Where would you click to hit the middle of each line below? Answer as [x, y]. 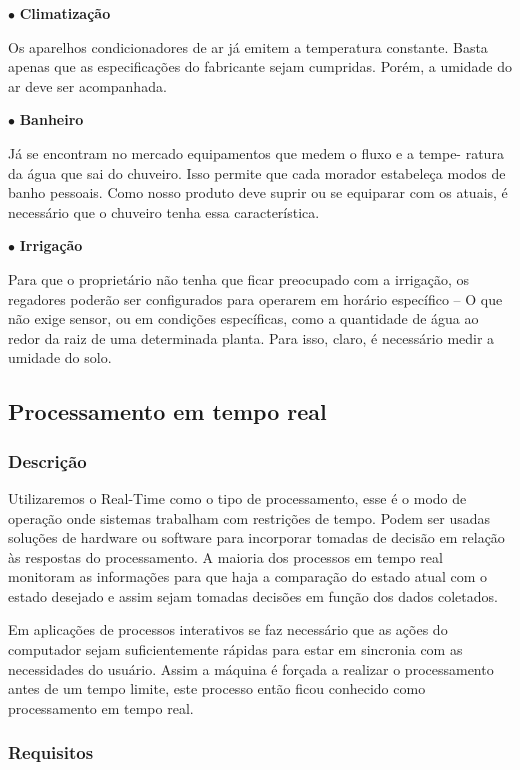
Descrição [47, 460]
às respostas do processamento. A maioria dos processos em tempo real [225, 556]
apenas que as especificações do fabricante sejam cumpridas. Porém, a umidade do [260, 66]
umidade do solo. [60, 357]
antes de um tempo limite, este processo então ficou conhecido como [217, 688]
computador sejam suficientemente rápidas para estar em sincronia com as [235, 649]
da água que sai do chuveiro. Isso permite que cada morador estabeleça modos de [257, 172]
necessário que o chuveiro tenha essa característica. [164, 211]
